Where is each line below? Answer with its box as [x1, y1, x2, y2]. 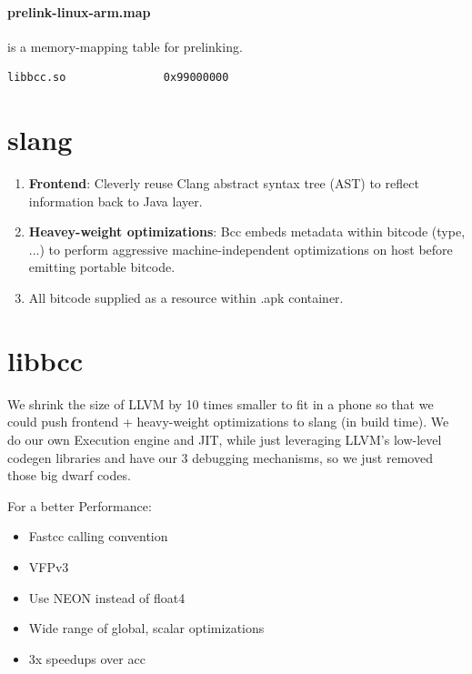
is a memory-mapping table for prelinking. [7, 36, 243, 55]
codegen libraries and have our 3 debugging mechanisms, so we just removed [7, 448, 433, 467]
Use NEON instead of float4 [28, 588, 186, 607]
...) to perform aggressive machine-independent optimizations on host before [28, 239, 453, 258]
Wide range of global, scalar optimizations [28, 619, 265, 638]
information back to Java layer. [28, 191, 203, 210]
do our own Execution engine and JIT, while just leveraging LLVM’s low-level [7, 429, 442, 448]
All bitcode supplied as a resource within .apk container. [28, 288, 344, 307]
